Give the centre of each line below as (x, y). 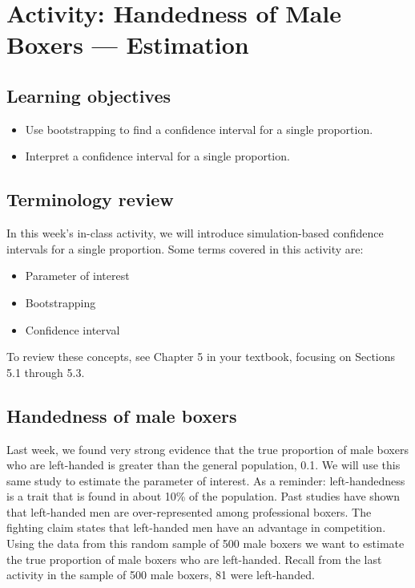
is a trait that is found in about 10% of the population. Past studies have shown (203, 496)
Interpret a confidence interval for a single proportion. (157, 156)
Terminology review (90, 199)
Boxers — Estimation (128, 45)
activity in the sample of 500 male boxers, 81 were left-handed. (161, 575)
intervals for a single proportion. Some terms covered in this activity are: (185, 248)
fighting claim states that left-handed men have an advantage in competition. (196, 527)
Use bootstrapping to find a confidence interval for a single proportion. (199, 129)
